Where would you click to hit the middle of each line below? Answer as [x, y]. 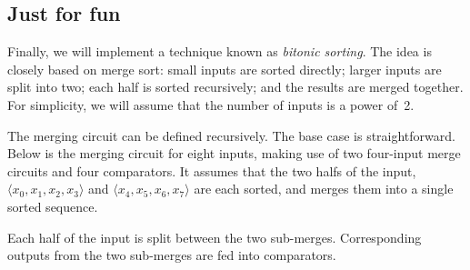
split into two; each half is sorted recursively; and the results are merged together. [235, 87]
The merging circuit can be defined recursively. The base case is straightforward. [231, 135]
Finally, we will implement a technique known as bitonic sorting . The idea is [220, 51]
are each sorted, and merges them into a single [324, 189]
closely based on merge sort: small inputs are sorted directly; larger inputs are [225, 69]
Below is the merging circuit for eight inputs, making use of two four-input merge [234, 153]
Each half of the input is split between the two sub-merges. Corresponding [215, 237]
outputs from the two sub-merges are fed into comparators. [172, 255]
